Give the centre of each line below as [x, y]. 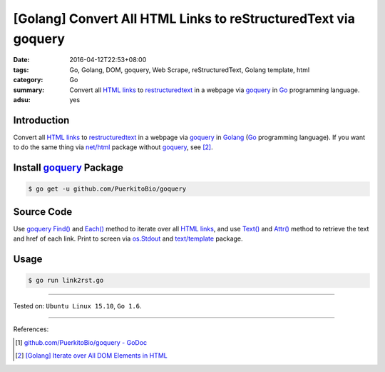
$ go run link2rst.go [66, 281]
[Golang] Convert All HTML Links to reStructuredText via [184, 19]
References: [31, 329]
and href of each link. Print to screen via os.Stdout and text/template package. [128, 238]
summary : [29, 90]
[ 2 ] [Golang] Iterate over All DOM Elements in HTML [91, 356]
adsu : [22, 99]
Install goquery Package [68, 168]
